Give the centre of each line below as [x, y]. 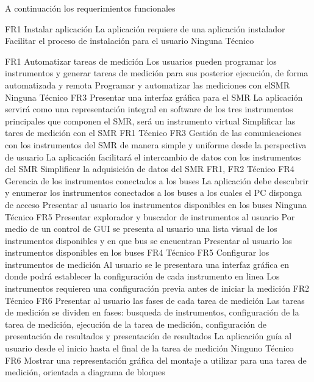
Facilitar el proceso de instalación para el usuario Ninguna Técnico [130, 41]
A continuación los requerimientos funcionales [90, 8]
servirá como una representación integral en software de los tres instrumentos [149, 109]
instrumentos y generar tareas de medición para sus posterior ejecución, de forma [157, 73]
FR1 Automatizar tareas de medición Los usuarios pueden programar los [141, 61]
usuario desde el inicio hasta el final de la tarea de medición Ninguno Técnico [149, 348]
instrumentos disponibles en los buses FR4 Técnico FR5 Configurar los [137, 252]
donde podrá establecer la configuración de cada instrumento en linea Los [142, 276]
